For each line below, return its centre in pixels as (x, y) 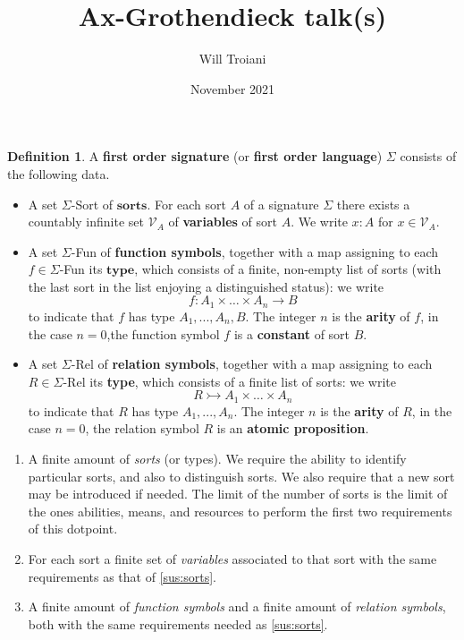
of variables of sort (223, 222)
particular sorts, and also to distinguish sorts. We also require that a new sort (241, 476)
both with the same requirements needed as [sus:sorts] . (178, 623)
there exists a (373, 204)
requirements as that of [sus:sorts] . (122, 576)
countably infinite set (86, 222)
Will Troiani (232, 59)
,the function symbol (163, 333)
